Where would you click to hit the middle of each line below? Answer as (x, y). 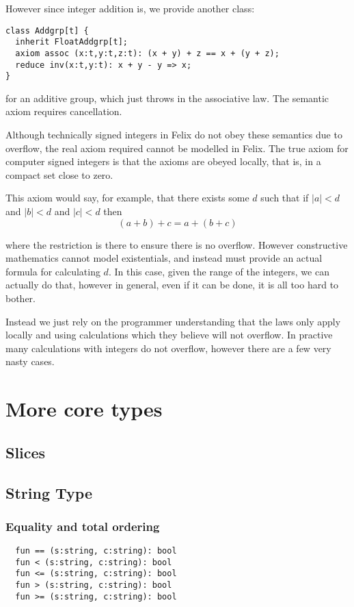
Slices (26, 452)
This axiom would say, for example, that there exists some (127, 198)
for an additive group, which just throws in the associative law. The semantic (167, 98)
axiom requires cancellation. (64, 111)
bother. (21, 298)
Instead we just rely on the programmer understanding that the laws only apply (173, 321)
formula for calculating (53, 271)
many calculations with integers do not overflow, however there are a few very (168, 348)
